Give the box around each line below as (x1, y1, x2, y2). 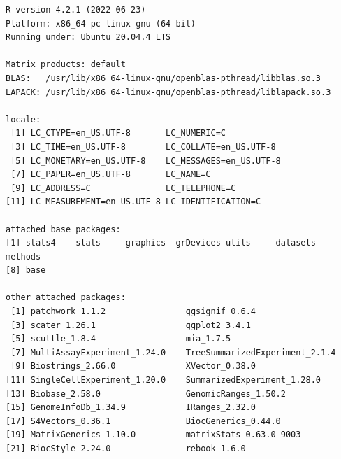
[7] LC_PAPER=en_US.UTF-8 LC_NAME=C (10, 169, 211, 180)
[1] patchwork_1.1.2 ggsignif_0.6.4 (10, 306, 256, 317)
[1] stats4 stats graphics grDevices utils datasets (6, 238, 316, 248)
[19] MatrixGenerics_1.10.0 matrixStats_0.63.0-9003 (6, 430, 301, 440)
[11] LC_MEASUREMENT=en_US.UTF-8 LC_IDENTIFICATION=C (6, 197, 261, 207)
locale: (6, 114, 41, 125)
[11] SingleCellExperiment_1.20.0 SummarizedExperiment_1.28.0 (6, 375, 321, 386)
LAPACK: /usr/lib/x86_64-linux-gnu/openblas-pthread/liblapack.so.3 (6, 87, 331, 97)
